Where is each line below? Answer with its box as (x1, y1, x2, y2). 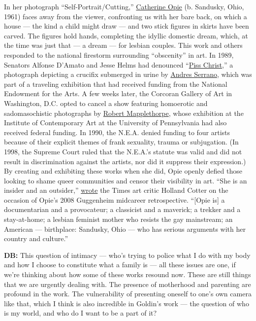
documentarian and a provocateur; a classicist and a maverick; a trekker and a (4, 204, 241, 214)
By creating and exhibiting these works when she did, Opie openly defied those (4, 166, 242, 176)
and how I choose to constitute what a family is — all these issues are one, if (4, 259, 236, 270)
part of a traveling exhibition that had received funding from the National (4, 78, 227, 89)
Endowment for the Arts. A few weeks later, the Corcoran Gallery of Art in (4, 88, 232, 99)
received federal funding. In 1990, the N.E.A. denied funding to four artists (4, 127, 230, 137)
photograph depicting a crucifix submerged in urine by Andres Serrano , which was (4, 69, 252, 79)
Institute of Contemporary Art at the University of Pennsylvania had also (4, 117, 227, 128)
